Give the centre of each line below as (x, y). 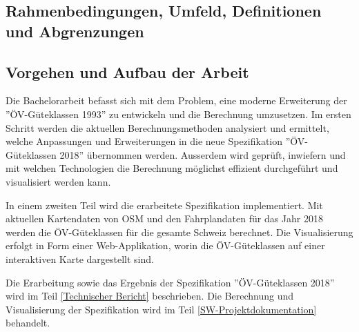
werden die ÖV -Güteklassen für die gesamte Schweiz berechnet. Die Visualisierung (179, 232)
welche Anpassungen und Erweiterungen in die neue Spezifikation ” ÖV (155, 141)
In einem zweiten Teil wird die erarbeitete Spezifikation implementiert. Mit (164, 205)
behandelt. (28, 323)
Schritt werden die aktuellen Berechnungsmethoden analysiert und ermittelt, (167, 127)
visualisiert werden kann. (58, 181)
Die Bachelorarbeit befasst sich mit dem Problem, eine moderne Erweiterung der (176, 100)
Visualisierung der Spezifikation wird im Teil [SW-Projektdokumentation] (161, 309)
